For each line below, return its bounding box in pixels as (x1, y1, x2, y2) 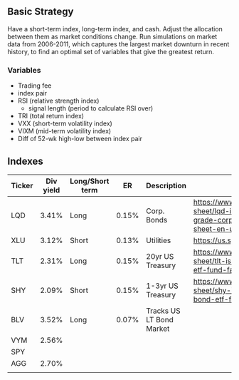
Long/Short (70, 176, 110, 186)
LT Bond (145, 314, 174, 324)
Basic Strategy (7, 6, 74, 18)
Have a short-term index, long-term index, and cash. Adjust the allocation (7, 24, 223, 33)
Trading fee (17, 81, 52, 90)
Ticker (11, 180, 33, 190)
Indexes (7, 155, 44, 167)
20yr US (145, 251, 174, 261)
